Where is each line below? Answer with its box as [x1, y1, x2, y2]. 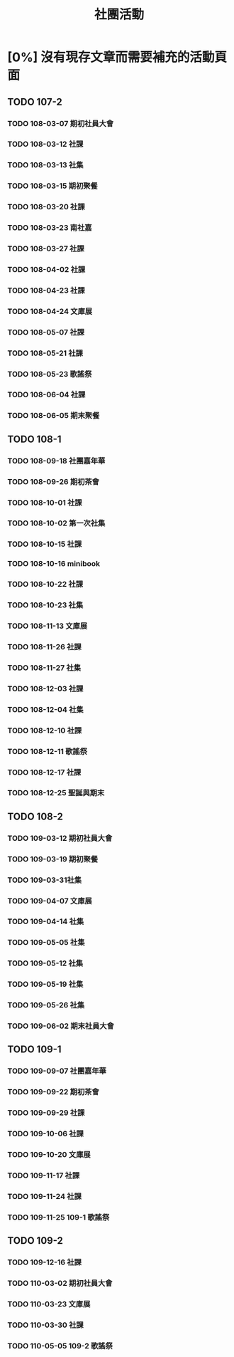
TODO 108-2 [7, 810, 64, 822]
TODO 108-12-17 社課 [7, 767, 82, 777]
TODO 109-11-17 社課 [7, 1170, 80, 1180]
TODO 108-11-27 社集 [7, 663, 82, 673]
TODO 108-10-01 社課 [7, 498, 83, 508]
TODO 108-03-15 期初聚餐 [7, 181, 98, 191]
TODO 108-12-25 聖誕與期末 [7, 788, 105, 798]
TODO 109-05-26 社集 [7, 1000, 85, 1010]
